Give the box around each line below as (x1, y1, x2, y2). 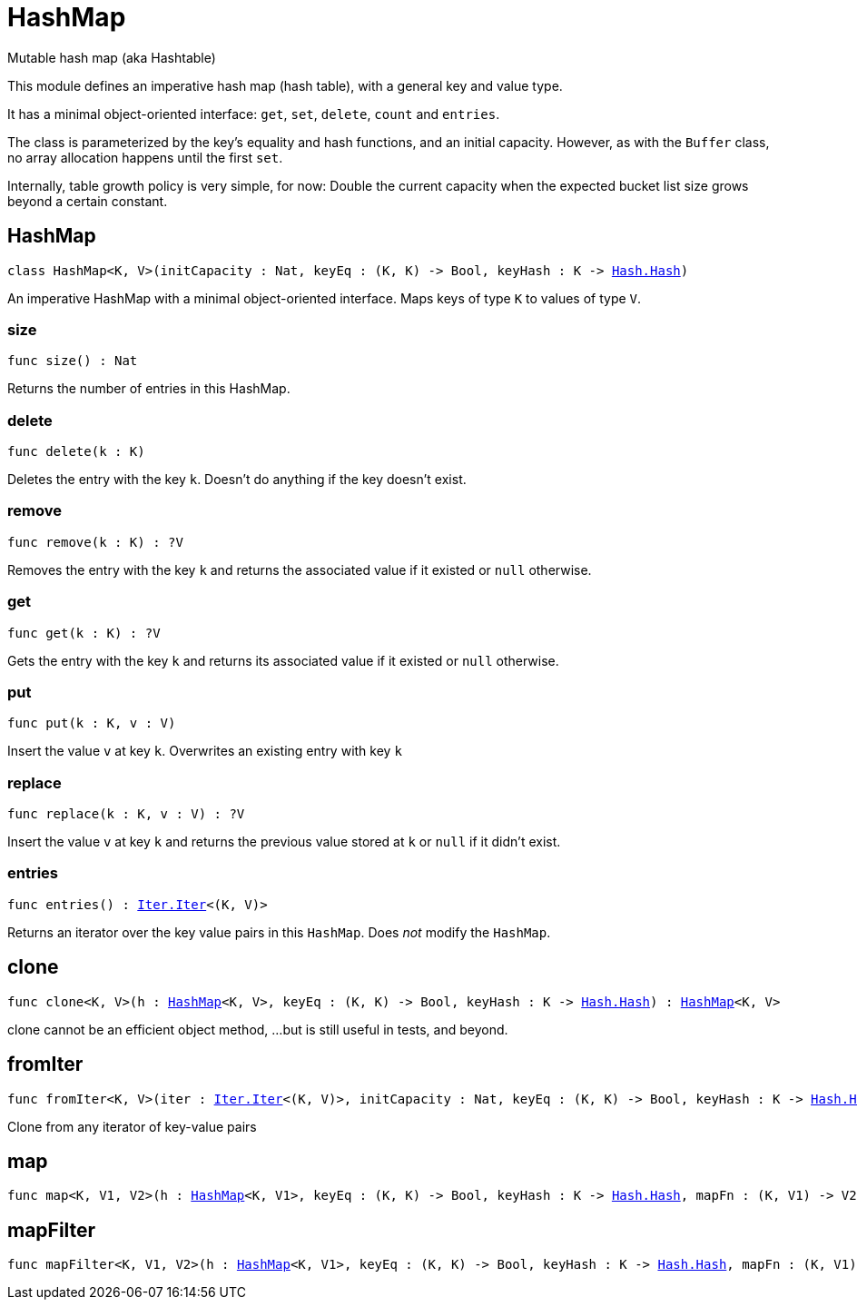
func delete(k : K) (7, 444, 145, 460)
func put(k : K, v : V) (7, 716, 176, 731)
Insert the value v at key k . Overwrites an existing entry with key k (7, 743, 402, 759)
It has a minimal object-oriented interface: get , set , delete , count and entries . (7, 105, 500, 122)
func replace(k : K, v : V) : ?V (7, 807, 245, 822)
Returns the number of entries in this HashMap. (7, 381, 291, 397)
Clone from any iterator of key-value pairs (7, 1118, 257, 1134)
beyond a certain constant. (7, 193, 168, 209)
